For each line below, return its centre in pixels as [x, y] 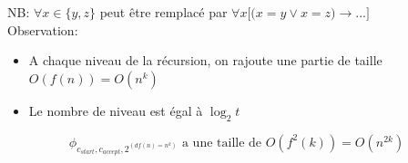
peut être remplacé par [163, 12]
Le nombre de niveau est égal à [116, 110]
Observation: [43, 29]
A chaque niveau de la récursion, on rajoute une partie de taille [205, 60]
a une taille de [222, 143]
